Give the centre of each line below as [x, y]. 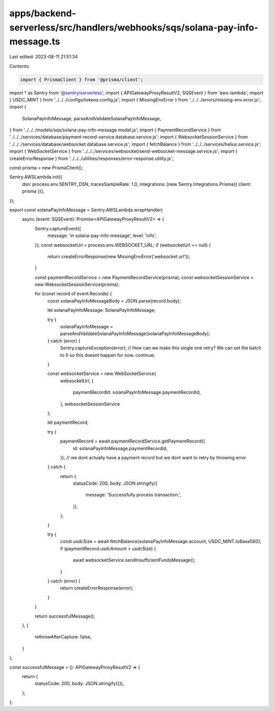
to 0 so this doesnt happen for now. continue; [108, 355]
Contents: [20, 66]
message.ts [35, 42]
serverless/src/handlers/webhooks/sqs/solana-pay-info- [134, 27]
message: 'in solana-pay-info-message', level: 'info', [102, 235]
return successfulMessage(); [65, 616]
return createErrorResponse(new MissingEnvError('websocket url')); [119, 256]
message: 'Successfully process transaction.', [133, 495]
